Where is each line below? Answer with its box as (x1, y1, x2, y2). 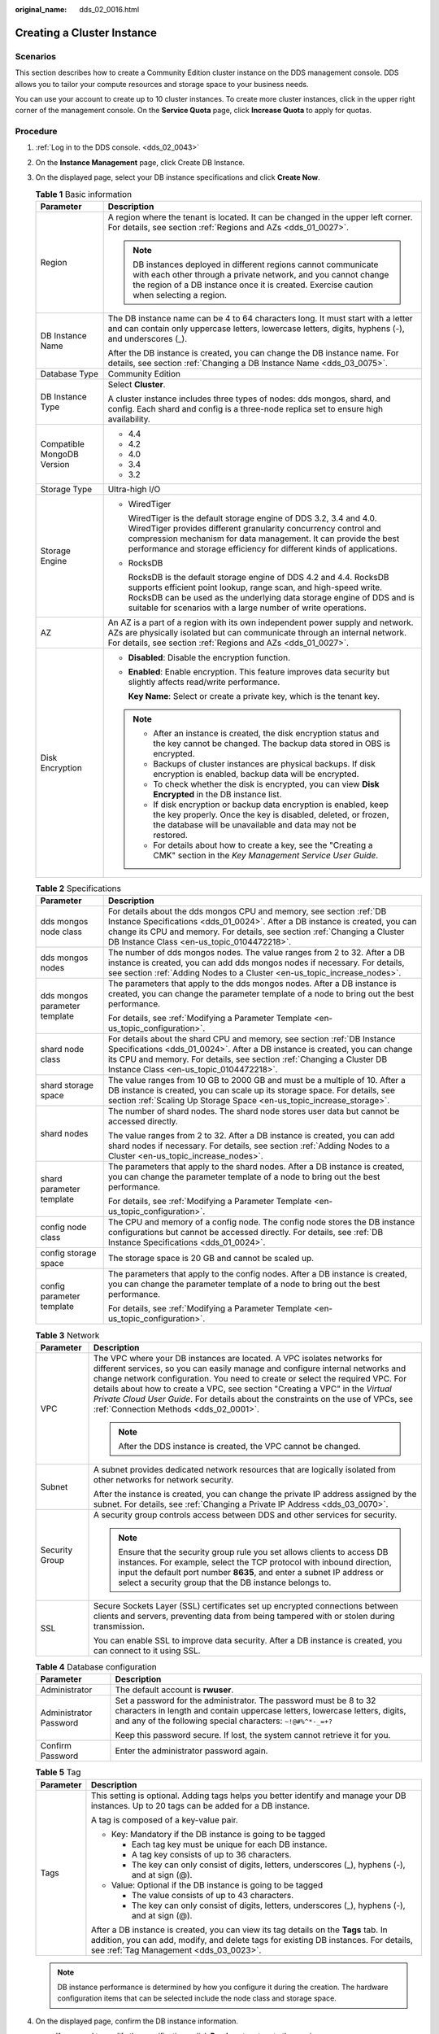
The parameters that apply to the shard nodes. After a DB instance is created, (107, 1161, 405, 1172)
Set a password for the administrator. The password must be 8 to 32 (115, 1695, 376, 1706)
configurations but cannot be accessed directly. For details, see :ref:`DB (107, 1227, 384, 1238)
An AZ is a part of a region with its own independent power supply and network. (107, 617, 414, 628)
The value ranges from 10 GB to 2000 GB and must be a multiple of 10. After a (107, 1075, 406, 1086)
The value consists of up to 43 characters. (131, 1889, 294, 1901)
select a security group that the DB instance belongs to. (118, 1577, 332, 1588)
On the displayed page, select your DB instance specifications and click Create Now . (35, 172, 320, 182)
